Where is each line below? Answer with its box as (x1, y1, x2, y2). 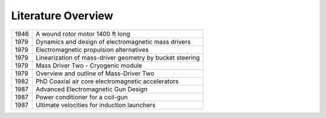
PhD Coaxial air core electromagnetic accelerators (35, 77, 179, 85)
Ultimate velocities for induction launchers (35, 101, 156, 109)
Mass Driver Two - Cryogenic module (35, 61, 142, 69)
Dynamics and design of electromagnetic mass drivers (35, 37, 191, 46)
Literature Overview (11, 9, 113, 22)
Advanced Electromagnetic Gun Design (35, 85, 148, 93)
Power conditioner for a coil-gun (35, 93, 128, 101)
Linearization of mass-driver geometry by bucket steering (35, 53, 200, 61)
